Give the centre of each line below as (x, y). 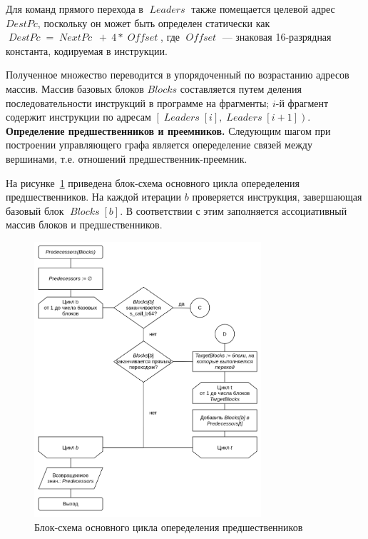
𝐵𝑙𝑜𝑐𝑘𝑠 (85, 212)
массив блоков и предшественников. (84, 225)
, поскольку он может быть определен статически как (154, 22)
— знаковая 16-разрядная (277, 37)
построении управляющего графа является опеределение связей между (159, 145)
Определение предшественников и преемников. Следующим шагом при (168, 130)
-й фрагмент (302, 102)
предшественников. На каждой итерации (94, 197)
